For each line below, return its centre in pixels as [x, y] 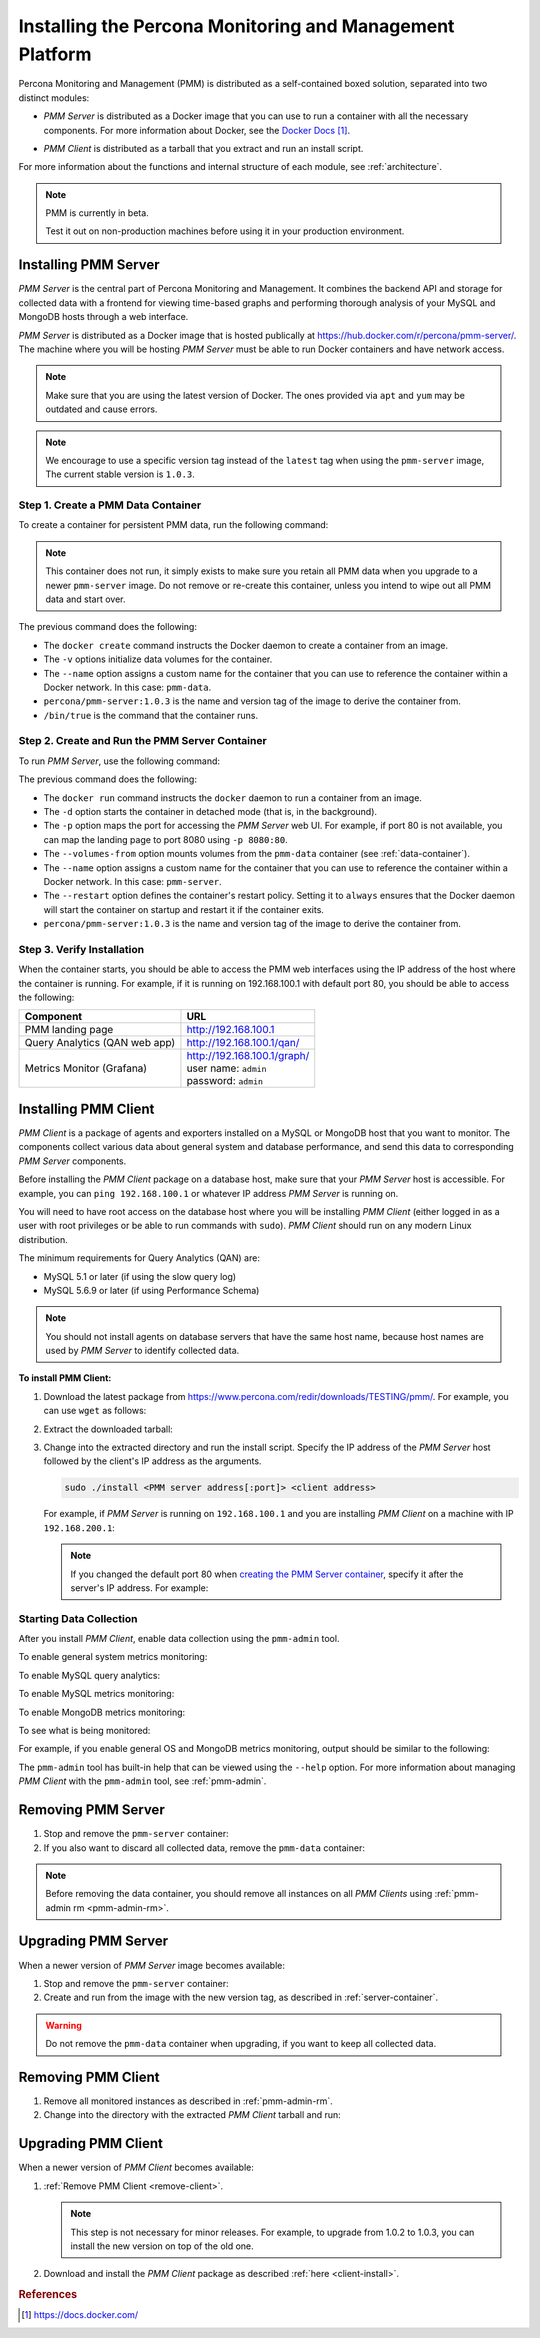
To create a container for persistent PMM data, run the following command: [173, 525]
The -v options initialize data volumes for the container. [158, 659]
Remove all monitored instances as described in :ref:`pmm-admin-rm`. [188, 2101]
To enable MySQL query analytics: [89, 1675]
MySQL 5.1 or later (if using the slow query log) [140, 1276]
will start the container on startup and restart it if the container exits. [184, 909]
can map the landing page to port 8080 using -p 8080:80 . [166, 839]
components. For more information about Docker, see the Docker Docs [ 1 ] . [196, 130]
